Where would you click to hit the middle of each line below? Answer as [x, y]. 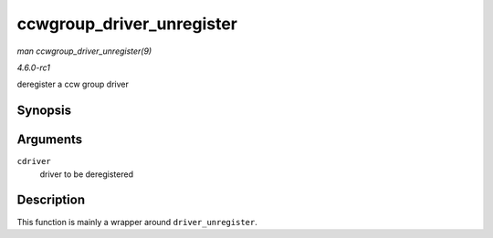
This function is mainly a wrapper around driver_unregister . [137, 222]
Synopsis [44, 111]
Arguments [50, 140]
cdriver [34, 161]
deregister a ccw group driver [73, 84]
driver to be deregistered [87, 174]
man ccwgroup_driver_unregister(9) [84, 51]
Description [51, 200]
